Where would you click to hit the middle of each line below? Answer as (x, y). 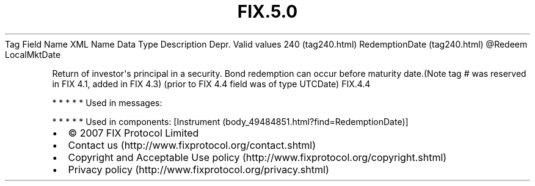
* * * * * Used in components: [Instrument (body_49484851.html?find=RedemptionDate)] (230, 121)
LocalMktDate (33, 54)
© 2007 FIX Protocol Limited (133, 133)
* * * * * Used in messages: (107, 102)
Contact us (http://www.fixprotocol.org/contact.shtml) (192, 145)
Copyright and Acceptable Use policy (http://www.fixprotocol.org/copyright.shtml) (257, 157)
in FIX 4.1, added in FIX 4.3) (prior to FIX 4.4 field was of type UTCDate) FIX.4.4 (211, 84)
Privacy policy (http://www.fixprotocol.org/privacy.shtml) (198, 169)
